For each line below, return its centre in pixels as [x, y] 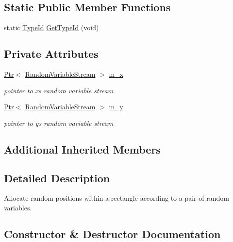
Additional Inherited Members [82, 149]
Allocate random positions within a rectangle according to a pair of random [116, 198]
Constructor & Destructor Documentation [112, 233]
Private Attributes [51, 54]
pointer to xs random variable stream [59, 90]
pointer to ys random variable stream [59, 123]
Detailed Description [57, 178]
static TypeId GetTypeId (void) [51, 27]
